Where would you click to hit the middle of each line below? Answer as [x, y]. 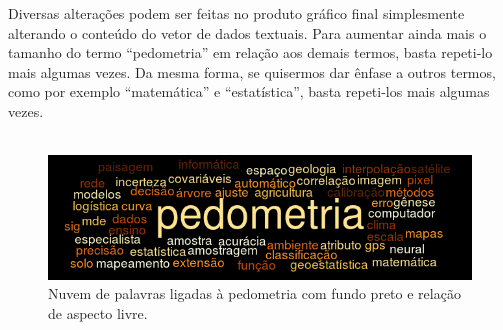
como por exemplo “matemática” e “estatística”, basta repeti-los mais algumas [249, 91]
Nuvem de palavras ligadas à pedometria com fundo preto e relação [254, 293]
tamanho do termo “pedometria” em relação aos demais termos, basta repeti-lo [250, 52]
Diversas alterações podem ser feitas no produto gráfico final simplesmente [236, 13]
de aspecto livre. [98, 313]
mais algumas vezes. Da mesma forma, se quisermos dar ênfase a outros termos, [252, 71]
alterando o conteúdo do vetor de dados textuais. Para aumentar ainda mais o [247, 32]
